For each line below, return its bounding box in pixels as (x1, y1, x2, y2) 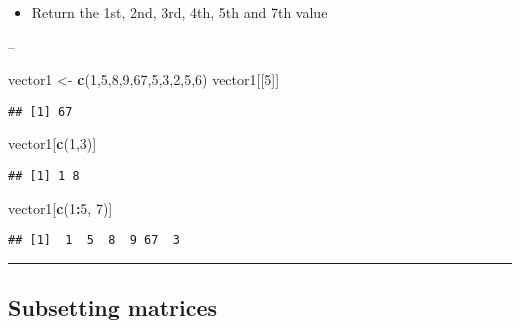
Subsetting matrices (8, 292, 218, 323)
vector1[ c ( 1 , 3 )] (8, 133, 97, 154)
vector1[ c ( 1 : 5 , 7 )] (8, 197, 113, 218)
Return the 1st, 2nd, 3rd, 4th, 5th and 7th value (31, 2, 328, 22)
